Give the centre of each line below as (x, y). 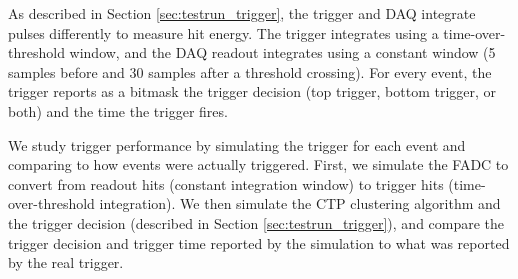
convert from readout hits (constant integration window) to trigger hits (226, 183)
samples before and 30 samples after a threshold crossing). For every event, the (250, 71)
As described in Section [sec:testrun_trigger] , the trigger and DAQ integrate (242, 13)
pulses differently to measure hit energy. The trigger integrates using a (223, 32)
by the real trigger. (66, 262)
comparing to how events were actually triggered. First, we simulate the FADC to (258, 164)
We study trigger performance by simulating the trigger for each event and (237, 144)
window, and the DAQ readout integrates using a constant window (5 (282, 52)
